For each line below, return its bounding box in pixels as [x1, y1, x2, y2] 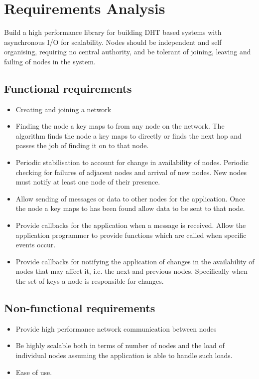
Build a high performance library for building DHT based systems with [4, 27, 222, 37]
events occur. [15, 239, 56, 250]
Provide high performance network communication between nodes [15, 323, 217, 334]
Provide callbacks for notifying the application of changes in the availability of [15, 256, 255, 266]
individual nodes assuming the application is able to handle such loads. [15, 350, 233, 360]
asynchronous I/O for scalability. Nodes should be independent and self [4, 36, 222, 47]
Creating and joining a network [15, 104, 112, 114]
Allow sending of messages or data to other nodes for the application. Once [15, 193, 246, 203]
